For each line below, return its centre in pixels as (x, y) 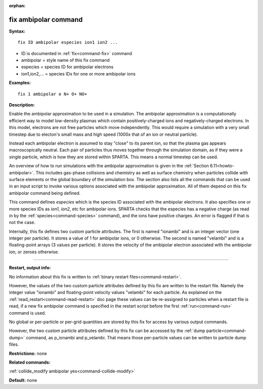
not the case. (22, 222)
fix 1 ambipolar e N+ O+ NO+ (52, 94)
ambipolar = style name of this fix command (65, 60)
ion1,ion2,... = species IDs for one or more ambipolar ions (78, 74)
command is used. (28, 313)
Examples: (20, 83)
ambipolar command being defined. (45, 193)
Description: (22, 105)
